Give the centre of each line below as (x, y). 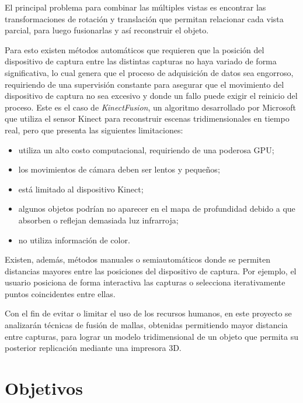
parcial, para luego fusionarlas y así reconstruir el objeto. (107, 30)
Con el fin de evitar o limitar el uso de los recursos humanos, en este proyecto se (148, 313)
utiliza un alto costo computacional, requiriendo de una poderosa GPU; (146, 149)
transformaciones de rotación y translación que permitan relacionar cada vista (144, 18)
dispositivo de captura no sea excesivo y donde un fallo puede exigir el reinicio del (151, 96)
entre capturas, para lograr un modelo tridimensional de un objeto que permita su (151, 336)
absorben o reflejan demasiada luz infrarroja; (98, 220)
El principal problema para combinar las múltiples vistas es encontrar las (135, 7)
